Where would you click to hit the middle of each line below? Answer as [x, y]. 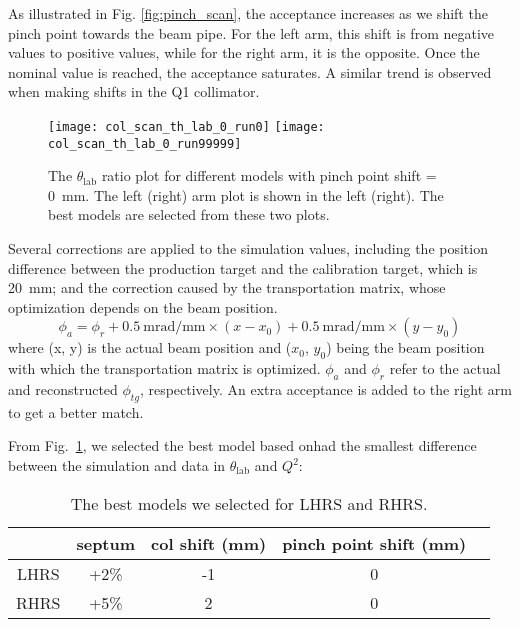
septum [106, 543]
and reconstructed [63, 389]
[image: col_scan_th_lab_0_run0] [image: [186, 126]
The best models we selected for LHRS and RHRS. [249, 503]
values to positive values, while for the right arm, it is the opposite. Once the [244, 52]
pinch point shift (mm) [374, 543]
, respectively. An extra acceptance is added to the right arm [325, 389]
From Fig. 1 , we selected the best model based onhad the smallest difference [242, 445]
